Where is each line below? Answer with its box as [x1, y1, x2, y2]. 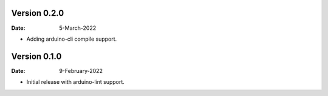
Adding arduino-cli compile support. [26, 35, 117, 43]
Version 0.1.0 [11, 51, 62, 61]
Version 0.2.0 [11, 8, 64, 18]
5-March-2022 [59, 24, 97, 32]
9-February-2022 [59, 67, 103, 74]
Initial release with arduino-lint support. [26, 78, 125, 86]
